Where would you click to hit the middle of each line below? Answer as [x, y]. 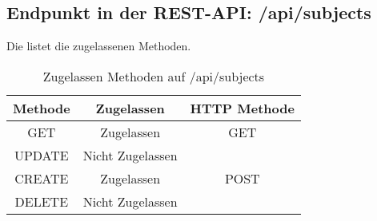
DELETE [42, 201]
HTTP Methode [242, 108]
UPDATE [41, 155]
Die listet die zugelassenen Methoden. [99, 46]
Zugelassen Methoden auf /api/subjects [154, 76]
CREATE [42, 178]
